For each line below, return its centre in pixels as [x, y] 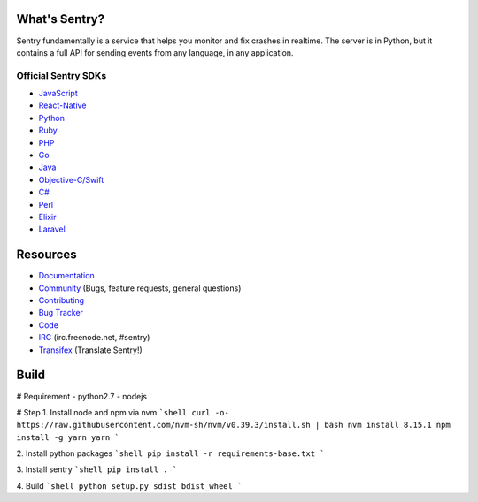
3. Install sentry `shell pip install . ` [97, 469]
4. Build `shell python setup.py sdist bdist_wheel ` [129, 485]
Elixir [47, 217]
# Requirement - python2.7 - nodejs [82, 396]
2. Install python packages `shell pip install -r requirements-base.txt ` [170, 453]
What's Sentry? [61, 19]
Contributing [61, 300]
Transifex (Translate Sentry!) [91, 350]
